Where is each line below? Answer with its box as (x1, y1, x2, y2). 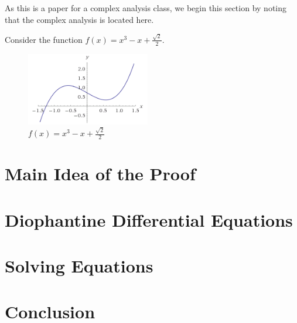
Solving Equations (5, 253, 153, 277)
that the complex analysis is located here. (5, 13, 154, 25)
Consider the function (5, 33, 83, 45)
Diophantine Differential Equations (5, 207, 293, 231)
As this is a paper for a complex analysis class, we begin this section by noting (5, 2, 287, 14)
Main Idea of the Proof (5, 161, 196, 186)
